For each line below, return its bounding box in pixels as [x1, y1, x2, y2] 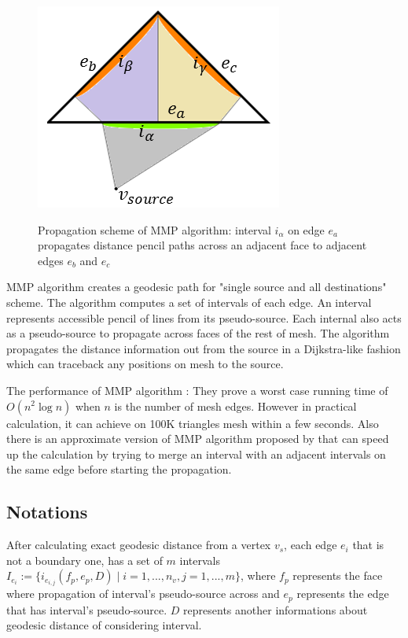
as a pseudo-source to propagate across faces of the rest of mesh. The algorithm [6, 325, 390, 341]
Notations [6, 500, 88, 524]
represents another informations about [183, 601, 368, 618]
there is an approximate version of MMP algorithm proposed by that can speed [6, 430, 389, 447]
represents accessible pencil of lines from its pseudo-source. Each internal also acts [6, 309, 402, 326]
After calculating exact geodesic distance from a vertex [6, 537, 271, 553]
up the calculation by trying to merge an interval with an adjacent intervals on [6, 445, 386, 462]
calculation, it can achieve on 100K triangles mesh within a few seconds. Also [6, 415, 379, 431]
